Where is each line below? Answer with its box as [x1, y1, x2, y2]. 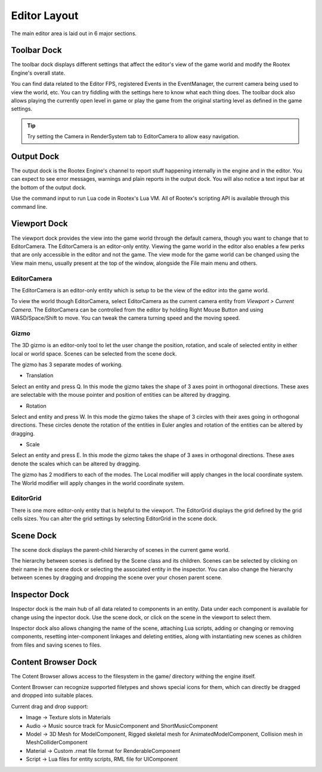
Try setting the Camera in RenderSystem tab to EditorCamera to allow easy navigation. [27, 133, 240, 140]
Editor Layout [11, 9, 79, 22]
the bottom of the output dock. [11, 184, 86, 191]
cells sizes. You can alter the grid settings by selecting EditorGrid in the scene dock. [11, 515, 218, 522]
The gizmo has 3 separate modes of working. [11, 361, 123, 368]
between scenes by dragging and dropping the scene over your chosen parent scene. [11, 574, 223, 581]
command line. [11, 203, 48, 210]
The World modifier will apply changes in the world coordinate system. [11, 479, 185, 486]
